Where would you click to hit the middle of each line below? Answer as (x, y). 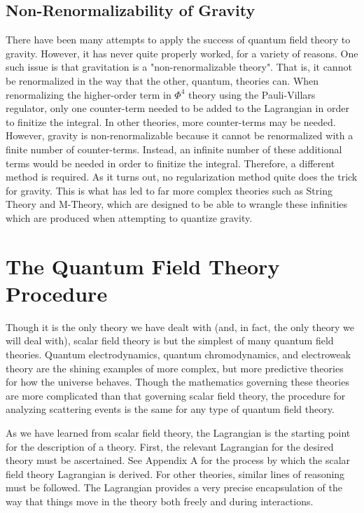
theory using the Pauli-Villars (252, 94)
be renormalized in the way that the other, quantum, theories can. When (162, 80)
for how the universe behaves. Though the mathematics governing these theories (177, 382)
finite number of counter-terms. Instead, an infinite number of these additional (174, 149)
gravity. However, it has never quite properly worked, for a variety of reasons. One (182, 53)
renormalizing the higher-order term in (89, 94)
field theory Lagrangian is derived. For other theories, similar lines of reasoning (175, 473)
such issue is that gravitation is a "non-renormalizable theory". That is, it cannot (179, 67)
